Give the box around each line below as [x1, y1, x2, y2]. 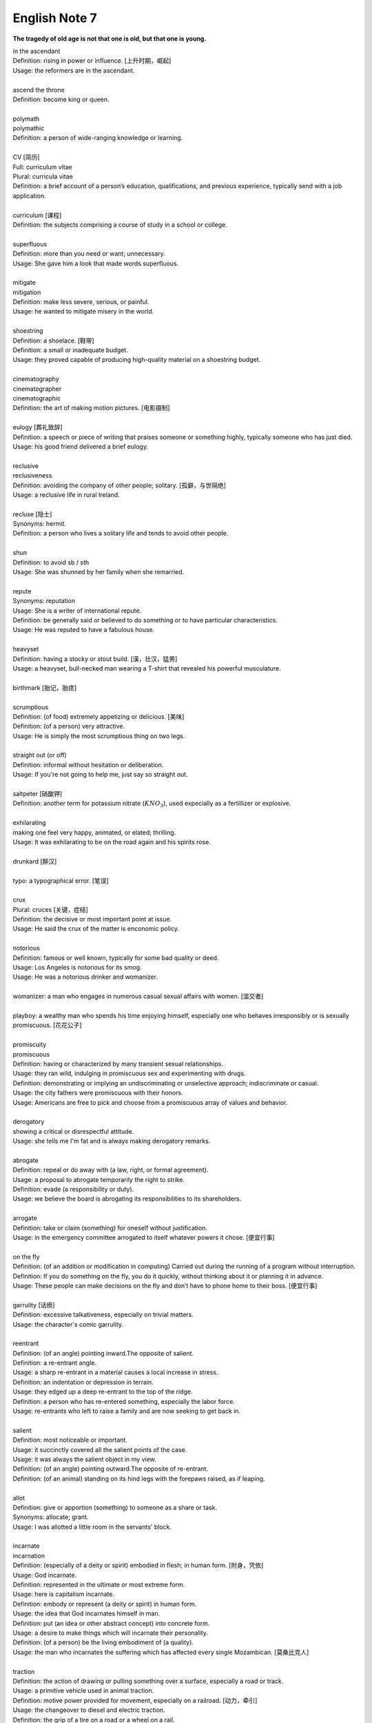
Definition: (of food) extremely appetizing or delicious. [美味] [12, 712, 185, 720]
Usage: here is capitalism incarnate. [12, 1590, 115, 1598]
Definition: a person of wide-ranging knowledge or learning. [12, 134, 183, 142]
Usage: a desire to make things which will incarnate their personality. [12, 1629, 208, 1637]
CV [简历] [12, 153, 41, 161]
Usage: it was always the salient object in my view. [12, 1455, 156, 1463]
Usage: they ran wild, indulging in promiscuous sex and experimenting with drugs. [12, 1069, 246, 1078]
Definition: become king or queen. [12, 95, 110, 103]
